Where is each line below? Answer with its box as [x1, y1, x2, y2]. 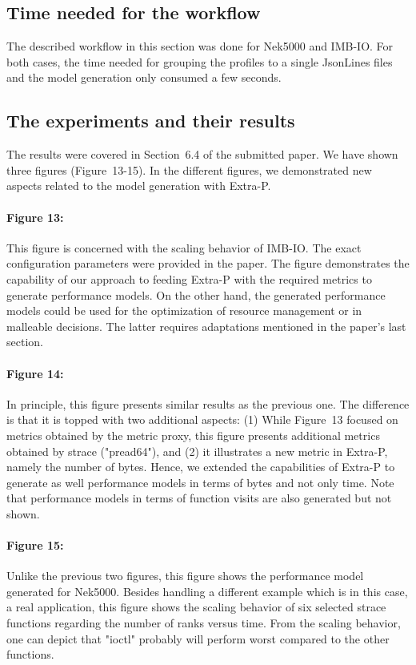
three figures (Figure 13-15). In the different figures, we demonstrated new [6, 161, 372, 178]
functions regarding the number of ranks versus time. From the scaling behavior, [6, 615, 401, 631]
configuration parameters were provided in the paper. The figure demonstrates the [6, 255, 410, 272]
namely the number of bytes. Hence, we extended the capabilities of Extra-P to [6, 458, 395, 475]
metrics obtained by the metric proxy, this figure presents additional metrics [6, 426, 380, 443]
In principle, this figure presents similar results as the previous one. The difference [6, 395, 410, 412]
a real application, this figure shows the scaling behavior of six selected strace [6, 598, 386, 615]
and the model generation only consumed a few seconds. [6, 69, 282, 86]
